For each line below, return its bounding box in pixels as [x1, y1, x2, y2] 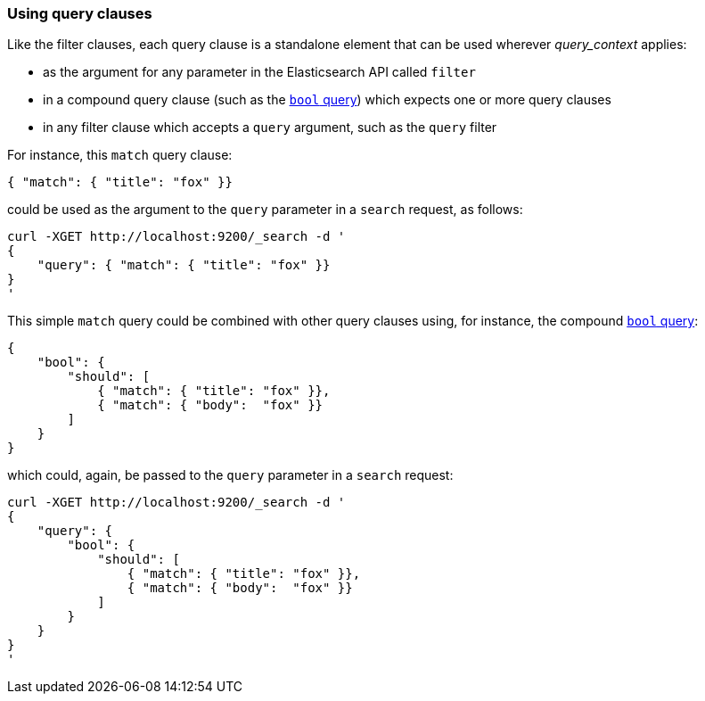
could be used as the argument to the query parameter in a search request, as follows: [7, 202, 523, 218]
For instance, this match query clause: [7, 147, 233, 163]
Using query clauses [7, 4, 152, 22]
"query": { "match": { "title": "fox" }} [37, 258, 331, 273]
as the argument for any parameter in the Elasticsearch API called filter [43, 64, 476, 80]
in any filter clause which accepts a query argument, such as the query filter [43, 120, 497, 136]
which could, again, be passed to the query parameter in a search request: [7, 467, 454, 483]
